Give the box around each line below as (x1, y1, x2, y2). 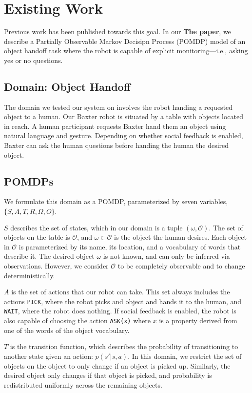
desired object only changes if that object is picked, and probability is (4, 370, 212, 380)
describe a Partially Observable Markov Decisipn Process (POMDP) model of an (4, 36, 246, 46)
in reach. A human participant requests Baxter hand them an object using (4, 121, 226, 131)
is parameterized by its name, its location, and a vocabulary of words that (19, 241, 241, 251)
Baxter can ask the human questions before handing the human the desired (4, 140, 229, 150)
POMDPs (4, 173, 54, 188)
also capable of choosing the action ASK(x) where (4, 315, 151, 326)
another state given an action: (4, 351, 93, 361)
